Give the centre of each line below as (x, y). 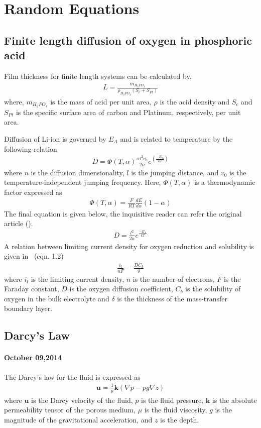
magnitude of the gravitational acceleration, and (78, 419)
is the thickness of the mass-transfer (172, 298)
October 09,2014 (33, 357)
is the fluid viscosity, (176, 410)
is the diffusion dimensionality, (78, 172)
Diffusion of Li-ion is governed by (55, 139)
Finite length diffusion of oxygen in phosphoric (128, 40)
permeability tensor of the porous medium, (70, 410)
